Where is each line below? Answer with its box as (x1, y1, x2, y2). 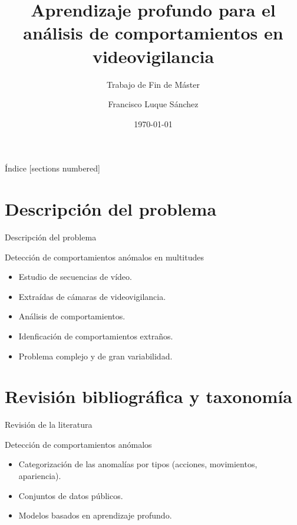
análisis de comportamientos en (23, 21, 283, 45)
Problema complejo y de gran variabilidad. (18, 349, 173, 362)
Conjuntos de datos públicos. (18, 489, 123, 501)
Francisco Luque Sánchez (108, 98, 199, 110)
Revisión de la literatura (5, 418, 93, 431)
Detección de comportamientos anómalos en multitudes (5, 250, 204, 263)
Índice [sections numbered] (5, 162, 100, 174)
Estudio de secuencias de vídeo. (18, 270, 132, 283)
